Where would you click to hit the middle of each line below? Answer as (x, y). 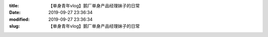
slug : (14, 26)
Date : (15, 13)
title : (14, 6)
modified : (19, 19)
